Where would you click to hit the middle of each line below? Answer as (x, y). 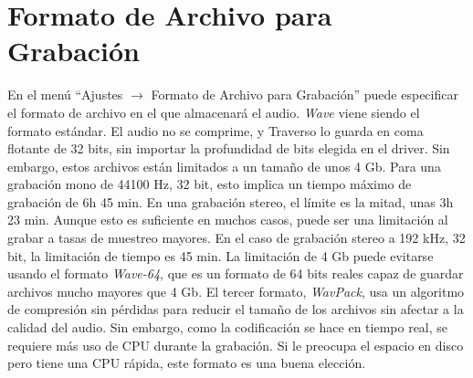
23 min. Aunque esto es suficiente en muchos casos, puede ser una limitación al (228, 220)
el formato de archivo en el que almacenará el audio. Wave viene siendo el (214, 112)
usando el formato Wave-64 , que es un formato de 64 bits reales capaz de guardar (236, 273)
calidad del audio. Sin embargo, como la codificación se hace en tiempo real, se (228, 327)
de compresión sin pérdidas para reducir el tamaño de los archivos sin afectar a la (236, 309)
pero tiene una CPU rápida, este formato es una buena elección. (187, 363)
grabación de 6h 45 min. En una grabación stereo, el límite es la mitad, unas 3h (231, 201)
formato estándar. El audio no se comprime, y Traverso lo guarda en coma (215, 130)
